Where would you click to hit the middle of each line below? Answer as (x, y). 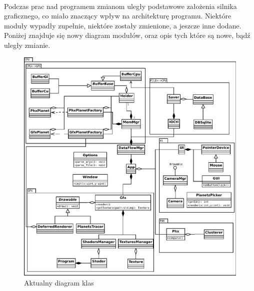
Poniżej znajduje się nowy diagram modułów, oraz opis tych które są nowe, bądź (127, 35)
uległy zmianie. (27, 45)
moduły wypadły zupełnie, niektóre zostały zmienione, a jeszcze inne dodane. (123, 25)
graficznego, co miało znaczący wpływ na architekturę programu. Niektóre (118, 16)
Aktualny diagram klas (59, 282)
